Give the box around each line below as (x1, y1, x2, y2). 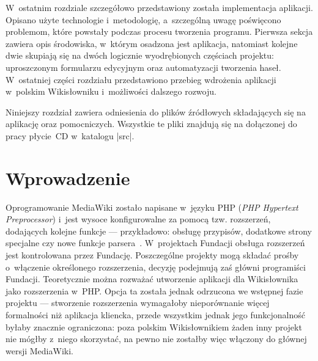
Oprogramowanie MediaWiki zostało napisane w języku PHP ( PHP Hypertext (6, 200, 298, 213)
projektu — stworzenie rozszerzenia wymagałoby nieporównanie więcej (6, 296, 270, 309)
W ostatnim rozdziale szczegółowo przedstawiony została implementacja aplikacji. (6, 1, 313, 13)
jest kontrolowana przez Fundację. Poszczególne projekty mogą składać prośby (6, 249, 299, 261)
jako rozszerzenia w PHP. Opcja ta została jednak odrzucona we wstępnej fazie (6, 284, 303, 297)
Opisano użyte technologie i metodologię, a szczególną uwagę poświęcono (6, 13, 281, 26)
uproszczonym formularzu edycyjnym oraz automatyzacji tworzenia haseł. (6, 60, 281, 73)
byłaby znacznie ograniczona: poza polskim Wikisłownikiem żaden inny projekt (6, 320, 302, 333)
